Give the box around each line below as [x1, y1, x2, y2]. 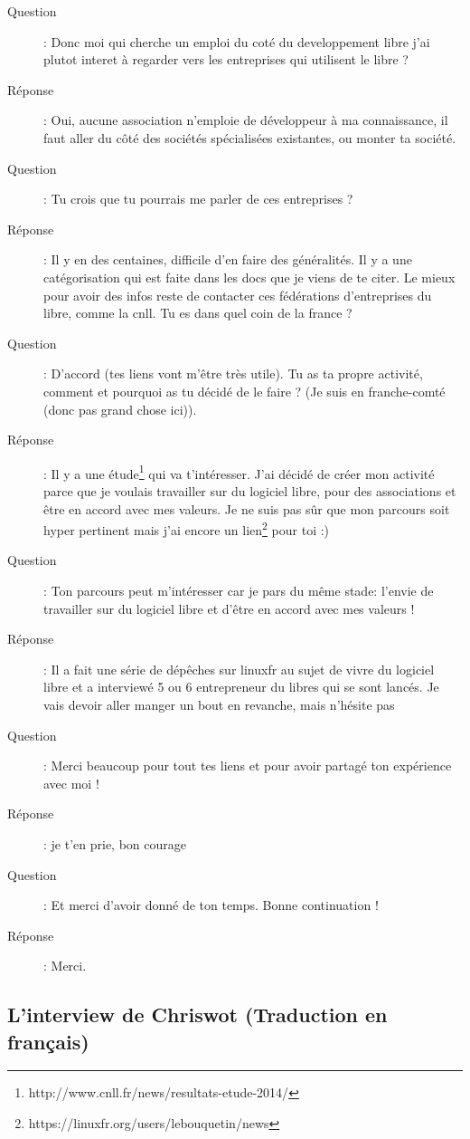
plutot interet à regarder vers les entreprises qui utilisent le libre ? [43, 50, 409, 69]
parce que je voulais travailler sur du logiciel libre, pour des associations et [43, 481, 456, 500]
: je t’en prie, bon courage [43, 834, 186, 853]
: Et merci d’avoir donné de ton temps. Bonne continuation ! [43, 895, 379, 914]
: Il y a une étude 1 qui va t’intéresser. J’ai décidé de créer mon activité [43, 461, 435, 483]
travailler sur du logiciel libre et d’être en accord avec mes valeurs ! [43, 598, 415, 617]
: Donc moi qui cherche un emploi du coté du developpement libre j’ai [43, 32, 430, 51]
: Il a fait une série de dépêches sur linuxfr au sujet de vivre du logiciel [43, 659, 435, 678]
